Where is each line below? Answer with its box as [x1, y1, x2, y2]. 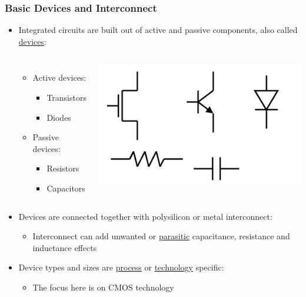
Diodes [46, 111, 71, 123]
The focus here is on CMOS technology [32, 280, 174, 293]
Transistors [46, 91, 87, 103]
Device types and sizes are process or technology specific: [18, 261, 224, 273]
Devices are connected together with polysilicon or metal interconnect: [18, 210, 272, 222]
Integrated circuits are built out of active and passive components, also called [18, 24, 298, 36]
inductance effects [32, 241, 97, 253]
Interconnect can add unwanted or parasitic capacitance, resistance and [32, 230, 290, 242]
